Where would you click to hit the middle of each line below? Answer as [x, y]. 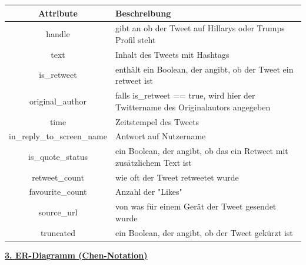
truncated [58, 232]
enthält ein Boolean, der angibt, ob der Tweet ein [204, 69]
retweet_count [58, 177]
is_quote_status [58, 156]
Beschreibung [143, 13]
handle [58, 34]
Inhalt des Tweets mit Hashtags [172, 54]
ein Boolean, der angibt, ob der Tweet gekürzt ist [204, 232]
